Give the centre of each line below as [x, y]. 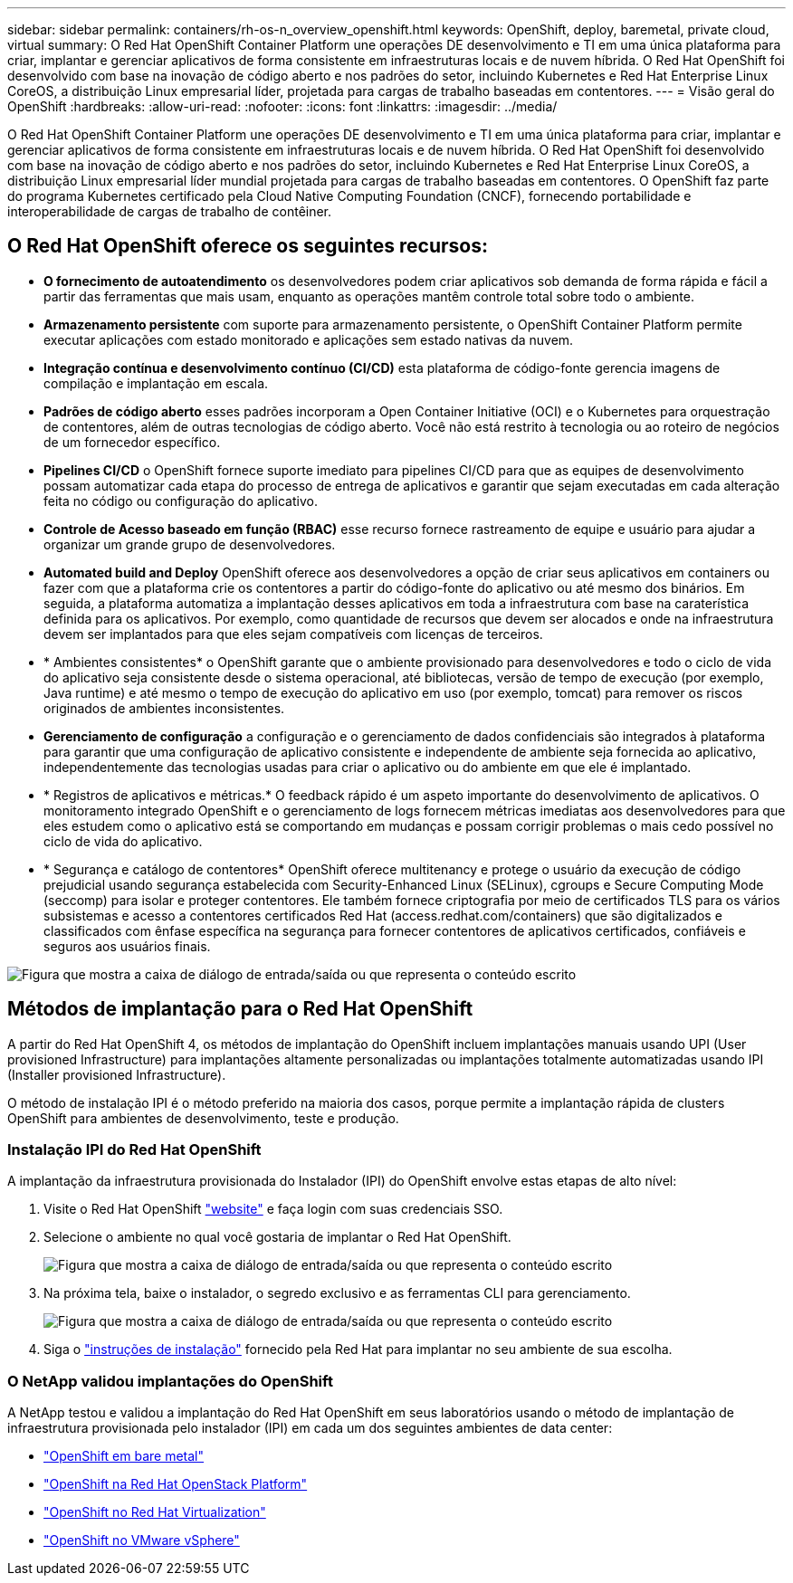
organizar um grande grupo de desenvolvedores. [190, 544]
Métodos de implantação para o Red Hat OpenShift [240, 1009]
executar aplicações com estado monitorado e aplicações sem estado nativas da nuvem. [309, 339]
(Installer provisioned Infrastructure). [117, 1074]
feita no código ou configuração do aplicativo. [181, 501]
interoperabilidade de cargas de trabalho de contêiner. [170, 211]
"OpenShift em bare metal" [124, 1456]
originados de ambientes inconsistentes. [164, 708]
